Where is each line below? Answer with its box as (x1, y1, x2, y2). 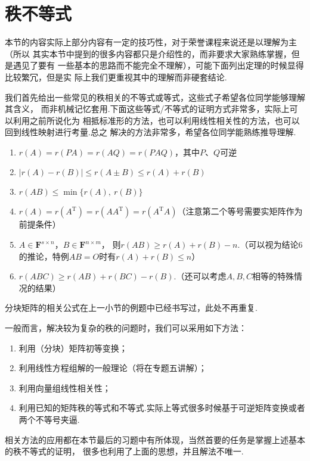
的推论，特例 (18, 250, 69, 262)
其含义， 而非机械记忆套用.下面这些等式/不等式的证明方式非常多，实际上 (5, 102, 290, 115)
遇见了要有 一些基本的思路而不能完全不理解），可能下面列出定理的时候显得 (13, 59, 304, 71)
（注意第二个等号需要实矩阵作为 (177, 205, 303, 217)
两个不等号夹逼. (18, 413, 80, 425)
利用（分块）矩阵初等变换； (18, 341, 128, 354)
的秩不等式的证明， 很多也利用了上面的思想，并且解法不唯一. (5, 445, 244, 457)
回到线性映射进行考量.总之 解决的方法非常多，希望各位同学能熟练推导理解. (5, 126, 296, 138)
